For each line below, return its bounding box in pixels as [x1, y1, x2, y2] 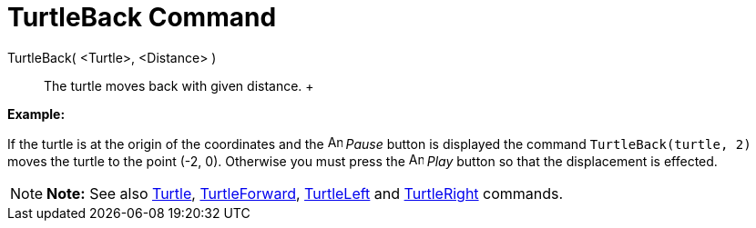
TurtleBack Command [7, 2, 277, 33]
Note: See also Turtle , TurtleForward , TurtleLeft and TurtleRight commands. [46, 183, 564, 203]
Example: [7, 105, 66, 122]
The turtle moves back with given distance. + [44, 77, 314, 94]
